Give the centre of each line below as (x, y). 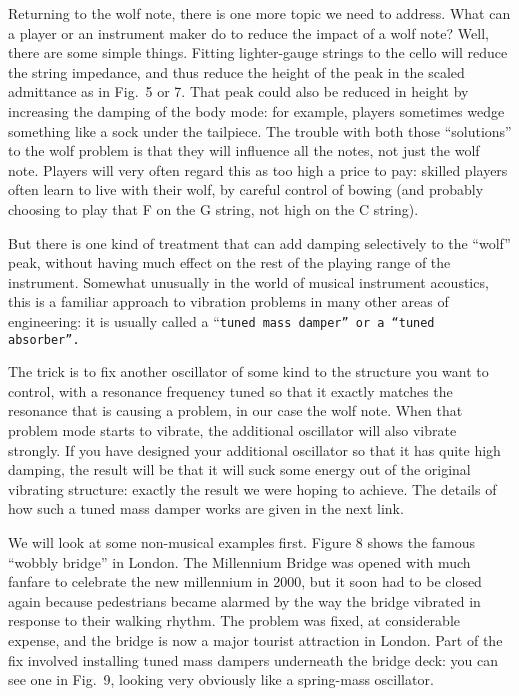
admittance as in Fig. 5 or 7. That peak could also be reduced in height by (238, 91)
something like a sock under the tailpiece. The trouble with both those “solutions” (260, 130)
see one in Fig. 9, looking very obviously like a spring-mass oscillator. (221, 679)
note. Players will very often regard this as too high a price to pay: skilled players (258, 169)
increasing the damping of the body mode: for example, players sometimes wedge (256, 110)
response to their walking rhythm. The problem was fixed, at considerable (234, 620)
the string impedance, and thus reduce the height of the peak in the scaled (236, 71)
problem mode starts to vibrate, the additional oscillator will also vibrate (232, 430)
